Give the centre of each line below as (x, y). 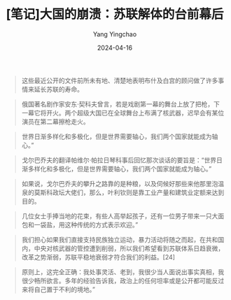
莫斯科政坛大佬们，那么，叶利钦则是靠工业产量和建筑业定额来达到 (129, 192)
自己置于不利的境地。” (64, 289)
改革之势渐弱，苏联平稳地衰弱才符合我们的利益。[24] (98, 257)
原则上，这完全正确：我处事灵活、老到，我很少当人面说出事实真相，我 (123, 272)
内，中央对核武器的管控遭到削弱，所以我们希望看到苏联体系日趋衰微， (123, 248)
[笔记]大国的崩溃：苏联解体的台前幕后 (115, 14)
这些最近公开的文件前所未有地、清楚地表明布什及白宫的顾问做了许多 (120, 80)
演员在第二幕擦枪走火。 (55, 121)
